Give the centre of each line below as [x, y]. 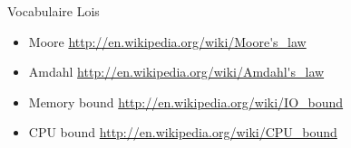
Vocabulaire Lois [54, 11]
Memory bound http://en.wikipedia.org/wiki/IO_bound [186, 102]
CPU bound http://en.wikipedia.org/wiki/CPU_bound [183, 132]
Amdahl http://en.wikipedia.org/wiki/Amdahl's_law [176, 72]
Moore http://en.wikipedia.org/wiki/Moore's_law [167, 41]
